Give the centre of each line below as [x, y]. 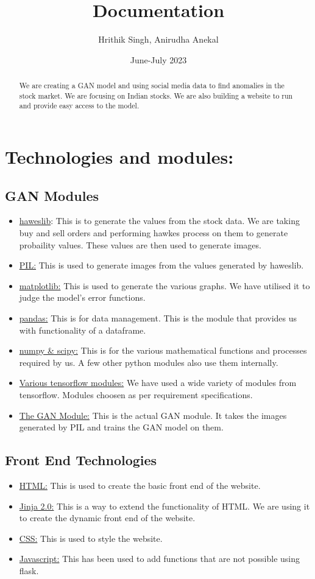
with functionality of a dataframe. [83, 330]
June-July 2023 [158, 59]
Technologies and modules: [119, 157]
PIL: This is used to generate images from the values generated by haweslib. [161, 265]
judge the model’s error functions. [82, 297]
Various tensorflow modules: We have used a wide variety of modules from [158, 383]
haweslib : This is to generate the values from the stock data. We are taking [159, 221]
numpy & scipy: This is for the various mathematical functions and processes [163, 350]
